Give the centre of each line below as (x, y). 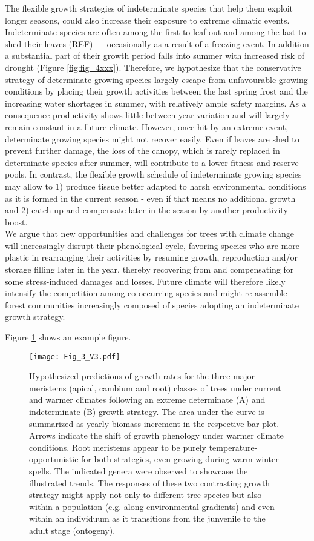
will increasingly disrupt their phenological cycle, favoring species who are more (152, 245)
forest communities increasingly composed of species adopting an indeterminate (152, 304)
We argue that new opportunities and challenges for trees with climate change (149, 234)
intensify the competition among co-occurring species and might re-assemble (146, 293)
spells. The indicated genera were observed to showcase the (139, 471)
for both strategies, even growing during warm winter (180, 459)
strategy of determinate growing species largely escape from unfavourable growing (156, 79)
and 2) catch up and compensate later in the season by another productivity (146, 210)
